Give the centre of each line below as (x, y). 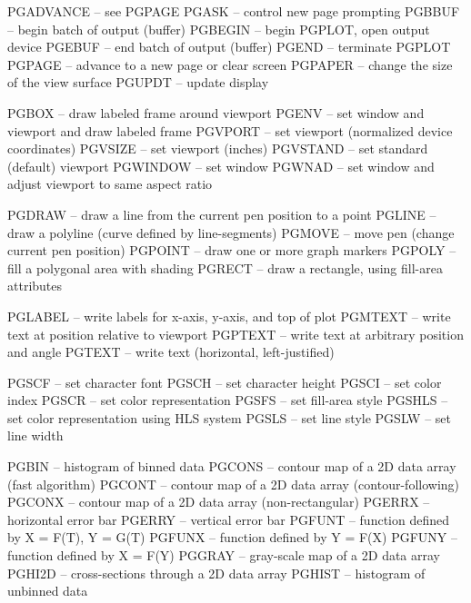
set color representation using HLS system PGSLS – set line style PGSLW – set (229, 417)
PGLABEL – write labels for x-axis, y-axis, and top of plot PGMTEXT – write (229, 316)
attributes (35, 286)
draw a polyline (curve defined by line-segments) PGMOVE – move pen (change (231, 232)
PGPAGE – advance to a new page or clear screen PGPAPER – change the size (230, 64)
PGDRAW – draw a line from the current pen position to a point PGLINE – (222, 214)
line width (35, 435)
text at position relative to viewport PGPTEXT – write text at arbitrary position (235, 334)
